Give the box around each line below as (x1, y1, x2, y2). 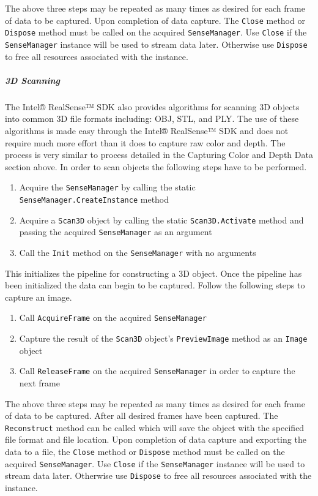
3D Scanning (5, 73, 61, 86)
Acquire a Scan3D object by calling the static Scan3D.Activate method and (19, 213, 304, 226)
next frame (19, 376, 60, 389)
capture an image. (5, 290, 72, 303)
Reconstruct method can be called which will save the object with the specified (5, 421, 305, 434)
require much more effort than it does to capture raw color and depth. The (5, 136, 286, 149)
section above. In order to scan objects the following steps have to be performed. (5, 160, 307, 173)
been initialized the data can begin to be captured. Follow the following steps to (5, 279, 305, 291)
